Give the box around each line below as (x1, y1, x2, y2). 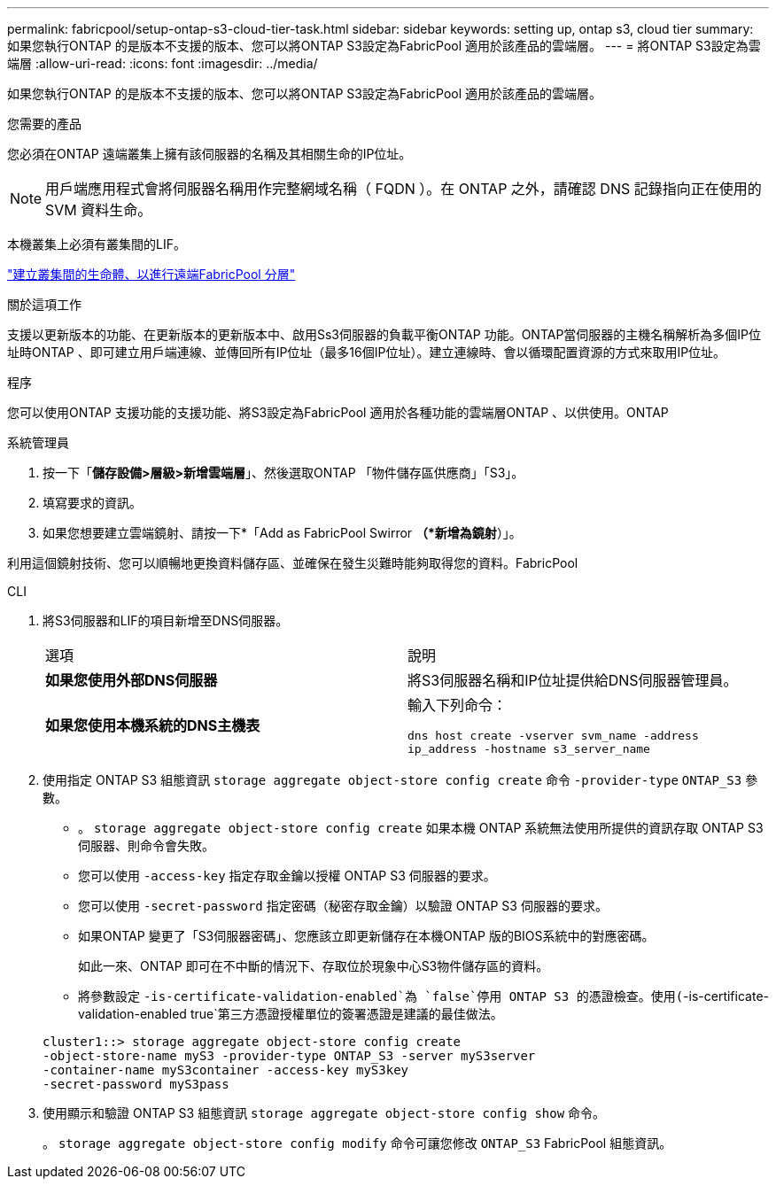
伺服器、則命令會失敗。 (78, 838, 214, 853)
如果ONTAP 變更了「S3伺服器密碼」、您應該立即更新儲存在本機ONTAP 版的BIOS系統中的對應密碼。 (78, 928, 655, 943)
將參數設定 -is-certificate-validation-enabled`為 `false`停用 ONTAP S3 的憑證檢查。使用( (78, 988, 684, 1004)
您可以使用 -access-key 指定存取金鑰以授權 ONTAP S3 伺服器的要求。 (78, 868, 496, 883)
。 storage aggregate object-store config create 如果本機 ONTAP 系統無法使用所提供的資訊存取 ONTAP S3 (78, 820, 764, 835)
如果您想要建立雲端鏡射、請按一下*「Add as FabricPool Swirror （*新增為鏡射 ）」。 (43, 525, 522, 540)
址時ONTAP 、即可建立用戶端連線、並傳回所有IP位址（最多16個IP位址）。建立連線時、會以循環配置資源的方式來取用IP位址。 (7, 345, 726, 360)
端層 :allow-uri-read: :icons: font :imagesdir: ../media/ (7, 56, 318, 71)
